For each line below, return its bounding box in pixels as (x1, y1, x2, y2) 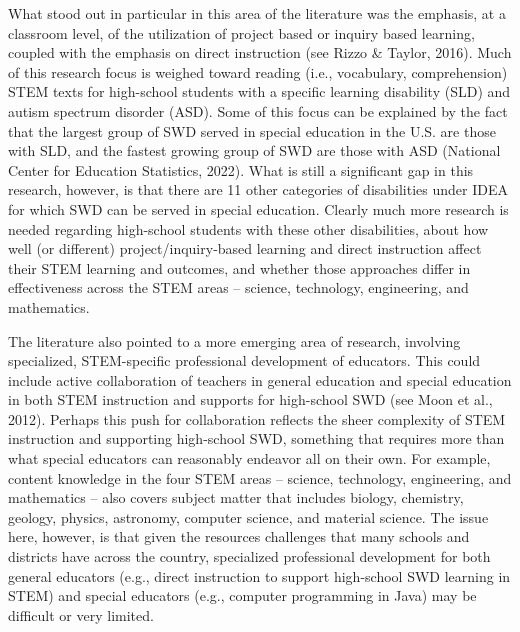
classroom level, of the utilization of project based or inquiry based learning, (8, 22, 475, 43)
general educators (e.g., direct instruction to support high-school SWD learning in (8, 565, 511, 586)
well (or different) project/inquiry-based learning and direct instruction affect (8, 238, 482, 259)
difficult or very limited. (8, 604, 154, 625)
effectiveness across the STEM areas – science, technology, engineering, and (8, 277, 469, 298)
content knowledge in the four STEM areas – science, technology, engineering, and (8, 467, 512, 488)
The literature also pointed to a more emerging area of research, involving (8, 330, 461, 351)
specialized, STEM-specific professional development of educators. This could (8, 350, 481, 371)
